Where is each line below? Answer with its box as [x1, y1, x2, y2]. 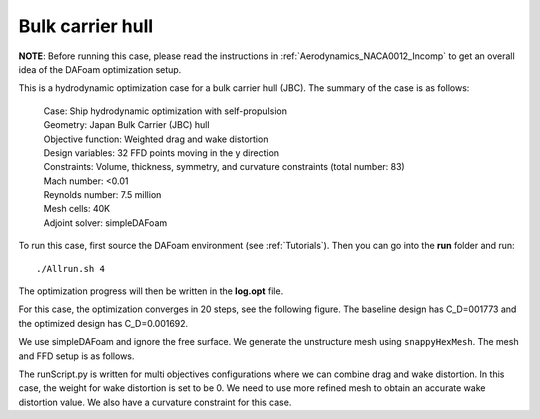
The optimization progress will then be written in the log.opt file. [18, 285, 284, 297]
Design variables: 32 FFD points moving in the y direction [43, 146, 280, 159]
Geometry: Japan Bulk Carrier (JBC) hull [43, 119, 210, 131]
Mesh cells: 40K [43, 203, 110, 215]
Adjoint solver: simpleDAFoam [43, 216, 168, 229]
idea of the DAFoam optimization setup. [18, 63, 182, 75]
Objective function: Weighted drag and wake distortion [43, 133, 269, 145]
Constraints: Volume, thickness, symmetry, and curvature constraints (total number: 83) [43, 161, 405, 173]
